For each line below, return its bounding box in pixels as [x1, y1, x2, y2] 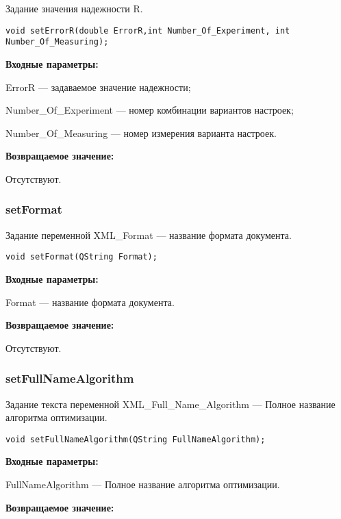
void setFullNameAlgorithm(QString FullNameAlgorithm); [5, 434, 266, 444]
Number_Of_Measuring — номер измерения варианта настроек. [5, 125, 277, 140]
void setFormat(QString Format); [5, 252, 157, 262]
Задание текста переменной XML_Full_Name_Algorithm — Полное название [5, 396, 336, 411]
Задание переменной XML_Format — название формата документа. [5, 227, 292, 242]
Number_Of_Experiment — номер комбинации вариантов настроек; [5, 103, 294, 117]
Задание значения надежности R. [5, 1, 143, 15]
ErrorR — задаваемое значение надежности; [5, 79, 191, 94]
